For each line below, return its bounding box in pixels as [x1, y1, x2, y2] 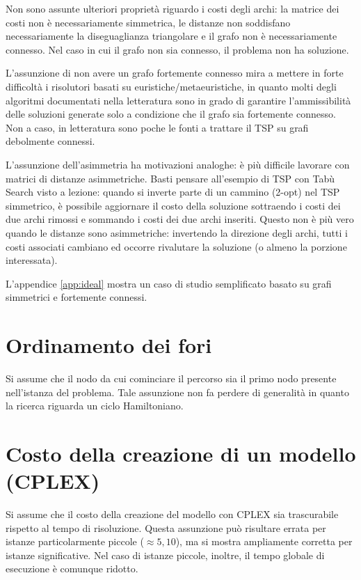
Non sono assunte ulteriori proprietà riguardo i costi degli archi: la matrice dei [6, 1, 339, 15]
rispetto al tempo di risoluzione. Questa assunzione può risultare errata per [6, 520, 326, 535]
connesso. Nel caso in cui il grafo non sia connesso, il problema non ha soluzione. [6, 42, 349, 56]
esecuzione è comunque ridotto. [6, 561, 138, 576]
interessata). [6, 253, 58, 267]
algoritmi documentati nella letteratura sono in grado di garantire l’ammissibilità [6, 93, 351, 107]
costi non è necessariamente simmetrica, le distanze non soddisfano [6, 15, 291, 29]
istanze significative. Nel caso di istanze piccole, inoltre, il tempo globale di [6, 547, 325, 562]
